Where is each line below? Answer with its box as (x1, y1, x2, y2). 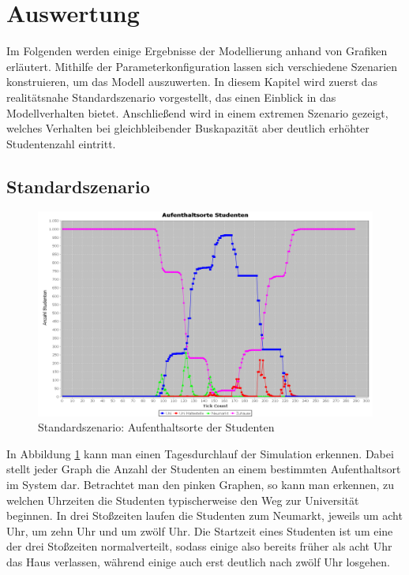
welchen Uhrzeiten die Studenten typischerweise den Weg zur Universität (6, 491, 359, 508)
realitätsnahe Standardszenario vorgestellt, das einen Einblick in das (6, 88, 336, 105)
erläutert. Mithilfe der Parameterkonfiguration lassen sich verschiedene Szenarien (6, 58, 398, 74)
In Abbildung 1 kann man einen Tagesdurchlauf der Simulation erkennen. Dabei (6, 445, 394, 461)
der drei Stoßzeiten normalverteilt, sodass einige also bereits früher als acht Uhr (6, 538, 392, 554)
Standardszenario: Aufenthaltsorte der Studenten (38, 419, 275, 435)
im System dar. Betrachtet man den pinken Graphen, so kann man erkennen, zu (6, 476, 394, 493)
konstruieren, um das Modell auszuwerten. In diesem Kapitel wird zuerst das (6, 73, 378, 90)
